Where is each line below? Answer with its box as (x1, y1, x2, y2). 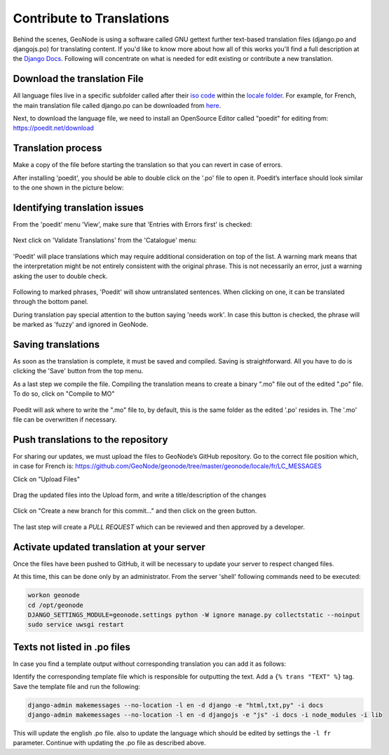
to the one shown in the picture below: (13, 183, 124, 192)
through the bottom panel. (13, 298, 89, 306)
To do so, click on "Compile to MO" (13, 389, 115, 398)
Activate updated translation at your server (13, 541, 206, 553)
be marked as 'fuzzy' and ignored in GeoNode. (13, 320, 149, 329)
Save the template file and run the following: (13, 682, 140, 690)
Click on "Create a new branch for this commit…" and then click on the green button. (13, 507, 257, 515)
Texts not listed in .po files (13, 641, 131, 653)
